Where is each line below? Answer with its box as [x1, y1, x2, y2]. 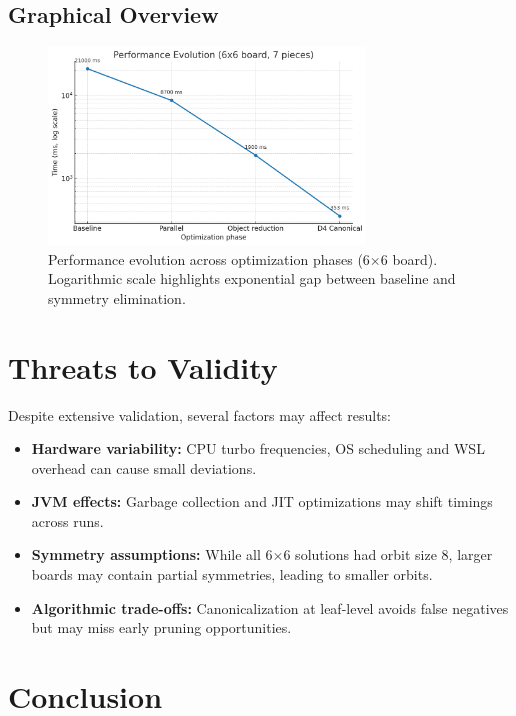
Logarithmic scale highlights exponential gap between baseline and [48, 268, 456, 289]
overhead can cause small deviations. [31, 457, 257, 478]
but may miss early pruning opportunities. [31, 617, 292, 638]
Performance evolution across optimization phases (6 [48, 248, 370, 269]
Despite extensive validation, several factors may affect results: [8, 404, 391, 425]
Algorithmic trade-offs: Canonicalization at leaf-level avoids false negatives [31, 597, 509, 618]
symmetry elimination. [48, 287, 186, 308]
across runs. [31, 510, 104, 531]
